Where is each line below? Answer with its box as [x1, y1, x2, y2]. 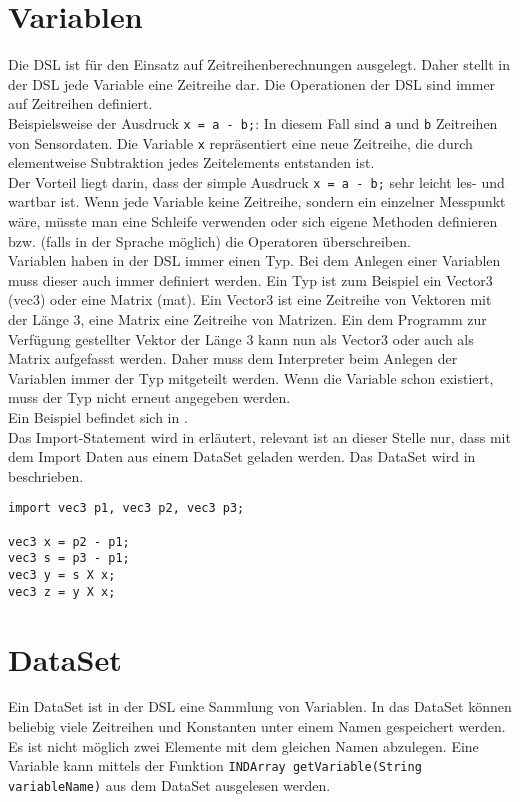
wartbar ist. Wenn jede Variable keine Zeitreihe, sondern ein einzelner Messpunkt [8, 191, 506, 212]
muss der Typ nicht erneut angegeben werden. [8, 387, 291, 408]
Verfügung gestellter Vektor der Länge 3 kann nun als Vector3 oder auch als [8, 328, 474, 349]
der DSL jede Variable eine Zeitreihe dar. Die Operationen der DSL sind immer [8, 73, 496, 94]
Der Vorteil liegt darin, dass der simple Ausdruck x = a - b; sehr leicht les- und [8, 171, 505, 192]
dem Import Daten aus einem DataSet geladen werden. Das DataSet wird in [8, 446, 476, 467]
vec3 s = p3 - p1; [8, 551, 130, 566]
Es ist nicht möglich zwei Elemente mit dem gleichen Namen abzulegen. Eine [8, 735, 479, 756]
